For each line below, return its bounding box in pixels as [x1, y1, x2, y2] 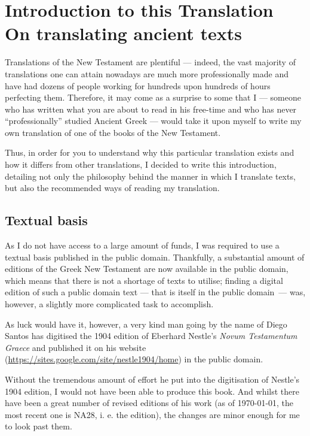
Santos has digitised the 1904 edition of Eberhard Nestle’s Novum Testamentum [5, 329, 297, 342]
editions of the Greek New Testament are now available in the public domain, [5, 262, 288, 275]
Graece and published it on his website [5, 341, 146, 353]
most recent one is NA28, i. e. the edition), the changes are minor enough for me [5, 408, 300, 420]
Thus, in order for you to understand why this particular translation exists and [5, 146, 294, 159]
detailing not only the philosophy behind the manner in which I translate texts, [5, 169, 296, 182]
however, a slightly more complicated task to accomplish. [5, 298, 214, 310]
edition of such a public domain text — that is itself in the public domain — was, [5, 286, 306, 298]
